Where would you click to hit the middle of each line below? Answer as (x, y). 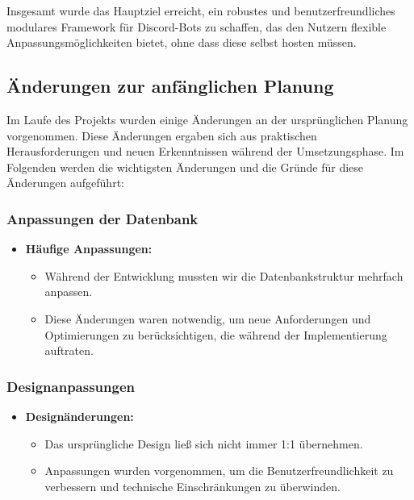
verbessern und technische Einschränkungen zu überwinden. (192, 486)
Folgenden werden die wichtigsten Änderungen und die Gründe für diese (185, 167)
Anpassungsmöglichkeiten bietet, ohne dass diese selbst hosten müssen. (182, 42)
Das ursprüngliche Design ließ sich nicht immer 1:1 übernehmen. (204, 443)
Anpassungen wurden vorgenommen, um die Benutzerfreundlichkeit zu (219, 471)
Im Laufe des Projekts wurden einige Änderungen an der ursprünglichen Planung (207, 119)
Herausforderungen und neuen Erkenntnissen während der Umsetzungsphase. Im (205, 151)
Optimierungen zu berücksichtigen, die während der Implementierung (216, 334)
